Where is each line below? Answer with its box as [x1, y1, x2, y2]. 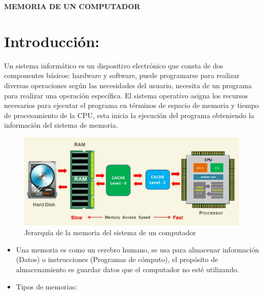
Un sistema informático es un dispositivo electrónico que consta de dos [4, 60, 223, 70]
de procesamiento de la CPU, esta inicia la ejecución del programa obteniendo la [4, 109, 254, 120]
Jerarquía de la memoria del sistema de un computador [24, 227, 196, 238]
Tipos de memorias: [16, 281, 78, 291]
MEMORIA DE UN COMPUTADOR [4, 1, 140, 11]
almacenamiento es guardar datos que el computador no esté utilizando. [16, 264, 239, 274]
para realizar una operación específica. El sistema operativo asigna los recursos [4, 90, 248, 100]
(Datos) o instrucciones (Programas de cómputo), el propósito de [16, 254, 218, 265]
